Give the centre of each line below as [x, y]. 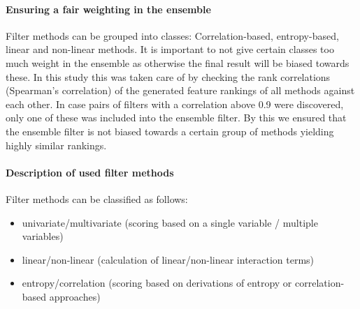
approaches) [75, 296]
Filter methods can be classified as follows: [97, 198]
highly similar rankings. [56, 145]
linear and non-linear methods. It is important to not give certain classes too [170, 49]
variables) [43, 236]
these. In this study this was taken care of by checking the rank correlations [168, 76]
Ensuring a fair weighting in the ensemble [108, 9]
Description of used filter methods [90, 172]
